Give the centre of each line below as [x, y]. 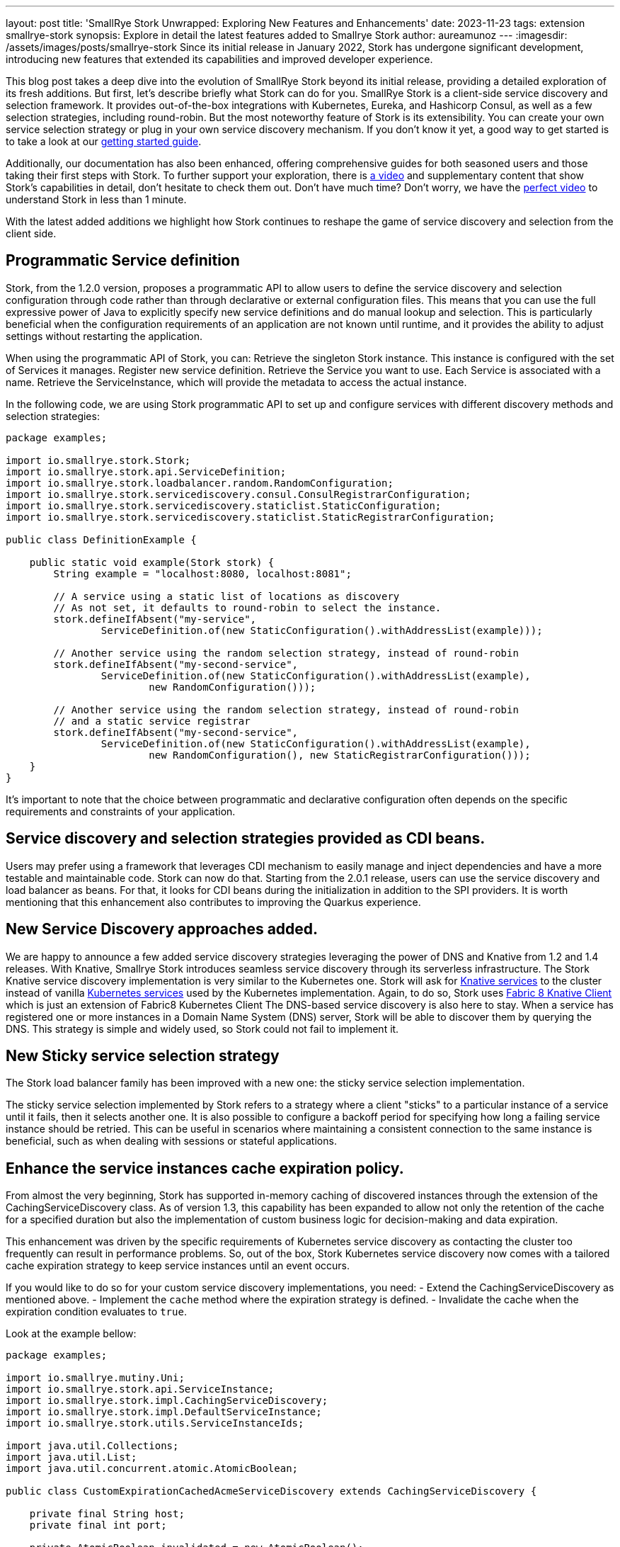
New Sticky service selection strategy [143, 1055]
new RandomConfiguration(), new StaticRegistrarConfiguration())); [340, 755]
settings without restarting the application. [104, 336]
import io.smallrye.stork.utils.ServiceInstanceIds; [155, 1423]
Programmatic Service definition [123, 261]
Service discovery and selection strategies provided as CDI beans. [246, 839]
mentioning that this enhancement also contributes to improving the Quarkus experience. [213, 902]
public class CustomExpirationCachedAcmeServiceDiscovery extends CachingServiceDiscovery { [271, 1491]
